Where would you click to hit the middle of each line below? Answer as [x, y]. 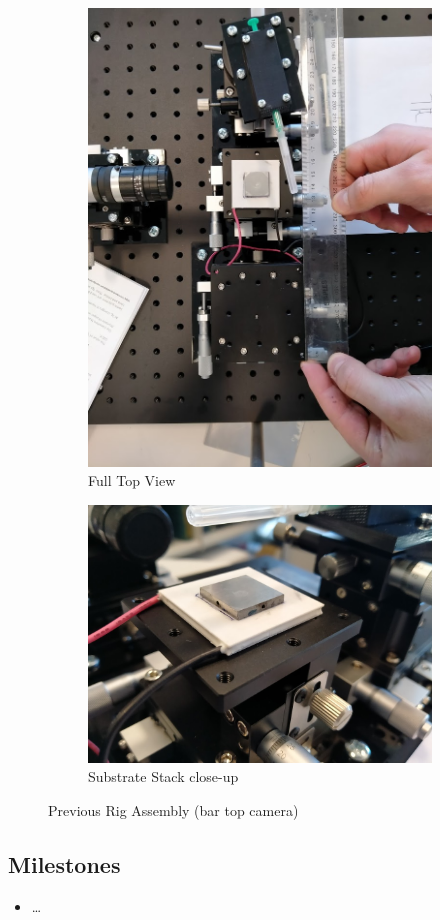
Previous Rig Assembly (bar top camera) [173, 809]
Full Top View [132, 480]
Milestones [64, 863]
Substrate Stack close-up [163, 776]
